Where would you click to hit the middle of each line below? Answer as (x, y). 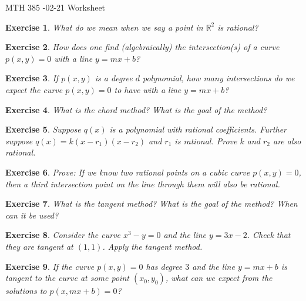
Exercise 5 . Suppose (43, 129)
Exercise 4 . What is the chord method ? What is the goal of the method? (136, 109)
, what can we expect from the (219, 278)
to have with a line (148, 89)
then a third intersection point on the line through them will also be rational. (143, 183)
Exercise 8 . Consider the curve (63, 235)
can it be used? (32, 215)
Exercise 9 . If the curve (50, 266)
